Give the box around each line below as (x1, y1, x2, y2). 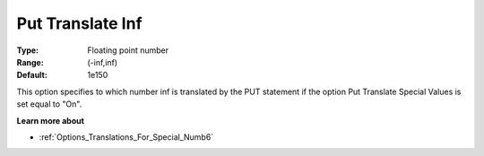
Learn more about (16, 115, 85, 126)
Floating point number (87, 45, 169, 56)
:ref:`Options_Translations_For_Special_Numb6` (39, 131, 214, 143)
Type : (16, 45, 39, 56)
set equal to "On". (16, 99, 82, 109)
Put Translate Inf (16, 13, 143, 33)
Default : (16, 70, 48, 81)
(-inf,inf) (87, 56, 118, 67)
